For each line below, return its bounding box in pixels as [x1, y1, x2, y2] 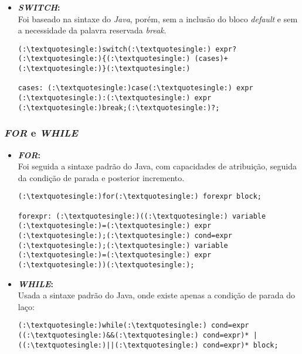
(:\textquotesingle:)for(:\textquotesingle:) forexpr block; [18, 192, 262, 201]
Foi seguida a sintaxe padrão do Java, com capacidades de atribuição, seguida [18, 160, 297, 172]
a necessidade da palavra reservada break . [18, 24, 167, 36]
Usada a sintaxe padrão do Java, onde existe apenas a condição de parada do [18, 289, 296, 301]
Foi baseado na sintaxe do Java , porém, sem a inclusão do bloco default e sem [18, 12, 298, 25]
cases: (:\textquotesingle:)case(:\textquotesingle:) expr [18, 84, 253, 93]
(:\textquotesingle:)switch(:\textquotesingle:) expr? [18, 45, 237, 53]
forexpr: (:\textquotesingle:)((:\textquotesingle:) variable [18, 212, 266, 220]
